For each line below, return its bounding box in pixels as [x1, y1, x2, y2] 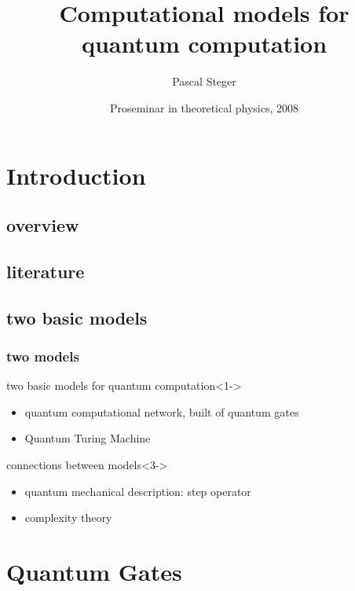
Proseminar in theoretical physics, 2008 [109, 99, 299, 116]
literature [6, 259, 85, 283]
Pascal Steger [172, 73, 236, 90]
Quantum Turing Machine [24, 430, 151, 446]
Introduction [6, 159, 146, 191]
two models [6, 346, 79, 365]
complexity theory [24, 509, 112, 526]
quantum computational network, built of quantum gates [24, 403, 299, 420]
